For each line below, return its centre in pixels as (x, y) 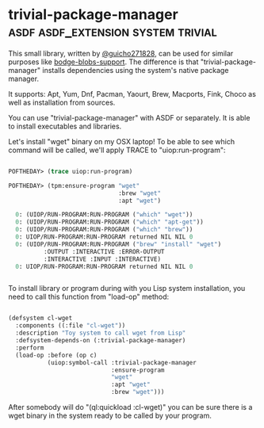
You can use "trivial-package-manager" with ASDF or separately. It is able (129, 117)
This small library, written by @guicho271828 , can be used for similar (121, 53)
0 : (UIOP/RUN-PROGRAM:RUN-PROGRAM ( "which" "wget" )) (104, 215)
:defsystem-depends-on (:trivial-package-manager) (101, 341)
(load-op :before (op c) (56, 355)
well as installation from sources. (62, 102)
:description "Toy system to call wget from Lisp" (101, 333)
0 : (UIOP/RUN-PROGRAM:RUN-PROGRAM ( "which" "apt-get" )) (109, 222)
